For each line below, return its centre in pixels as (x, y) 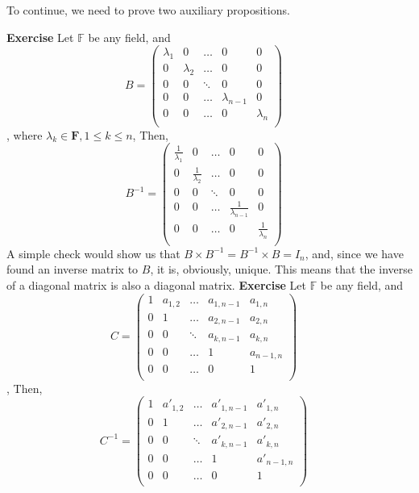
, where (25, 134)
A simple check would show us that (93, 253)
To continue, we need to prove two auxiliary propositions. (148, 10)
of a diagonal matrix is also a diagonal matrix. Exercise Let (156, 284)
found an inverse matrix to (73, 269)
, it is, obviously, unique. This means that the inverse (281, 269)
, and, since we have (354, 253)
